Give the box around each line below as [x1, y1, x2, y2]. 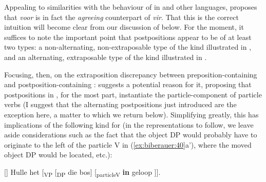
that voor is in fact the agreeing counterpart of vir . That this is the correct [4, 11, 239, 22]
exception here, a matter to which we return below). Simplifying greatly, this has [4, 109, 259, 119]
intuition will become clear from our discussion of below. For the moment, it [4, 22, 244, 32]
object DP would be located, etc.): [4, 149, 112, 160]
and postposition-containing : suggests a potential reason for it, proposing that [4, 79, 252, 90]
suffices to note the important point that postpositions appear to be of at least [4, 31, 252, 42]
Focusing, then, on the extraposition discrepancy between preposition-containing [4, 69, 257, 79]
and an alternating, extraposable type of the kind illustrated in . [4, 51, 207, 62]
